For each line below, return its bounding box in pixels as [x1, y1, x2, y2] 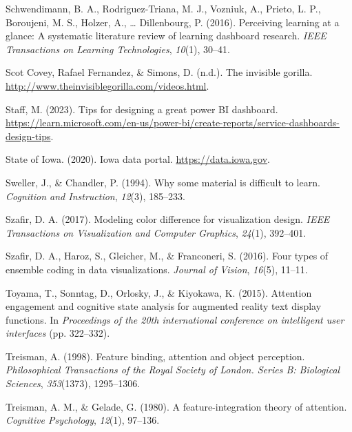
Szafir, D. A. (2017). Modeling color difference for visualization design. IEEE [6, 212, 330, 226]
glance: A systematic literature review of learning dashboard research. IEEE [6, 28, 327, 43]
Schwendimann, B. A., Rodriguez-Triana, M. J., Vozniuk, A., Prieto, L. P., [6, 1, 321, 15]
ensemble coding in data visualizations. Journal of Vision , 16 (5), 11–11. [6, 262, 308, 276]
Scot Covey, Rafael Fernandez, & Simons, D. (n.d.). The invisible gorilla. [6, 65, 313, 79]
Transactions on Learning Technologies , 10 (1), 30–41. [6, 41, 230, 56]
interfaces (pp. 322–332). [6, 326, 110, 340]
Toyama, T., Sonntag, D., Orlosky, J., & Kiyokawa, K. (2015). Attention [6, 285, 312, 300]
